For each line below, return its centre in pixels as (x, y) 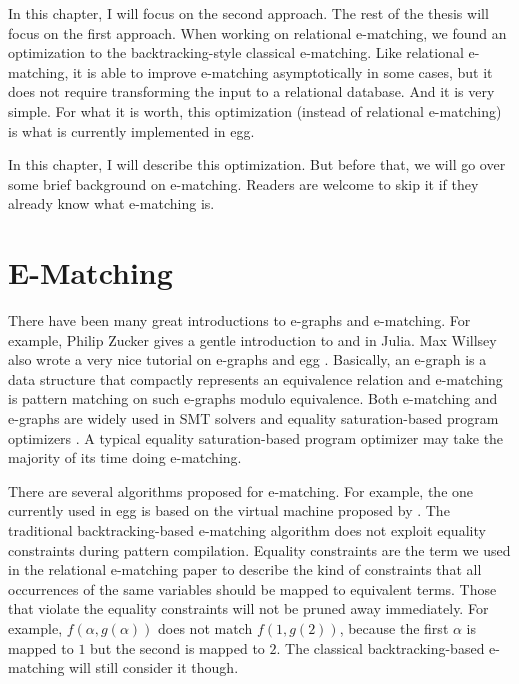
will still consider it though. (154, 667)
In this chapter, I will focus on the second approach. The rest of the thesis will (248, 13)
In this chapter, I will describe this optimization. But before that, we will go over (257, 164)
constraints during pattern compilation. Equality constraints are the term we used (259, 549)
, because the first (394, 627)
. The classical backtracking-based (380, 647)
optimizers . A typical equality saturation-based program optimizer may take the (256, 437)
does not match (205, 627)
